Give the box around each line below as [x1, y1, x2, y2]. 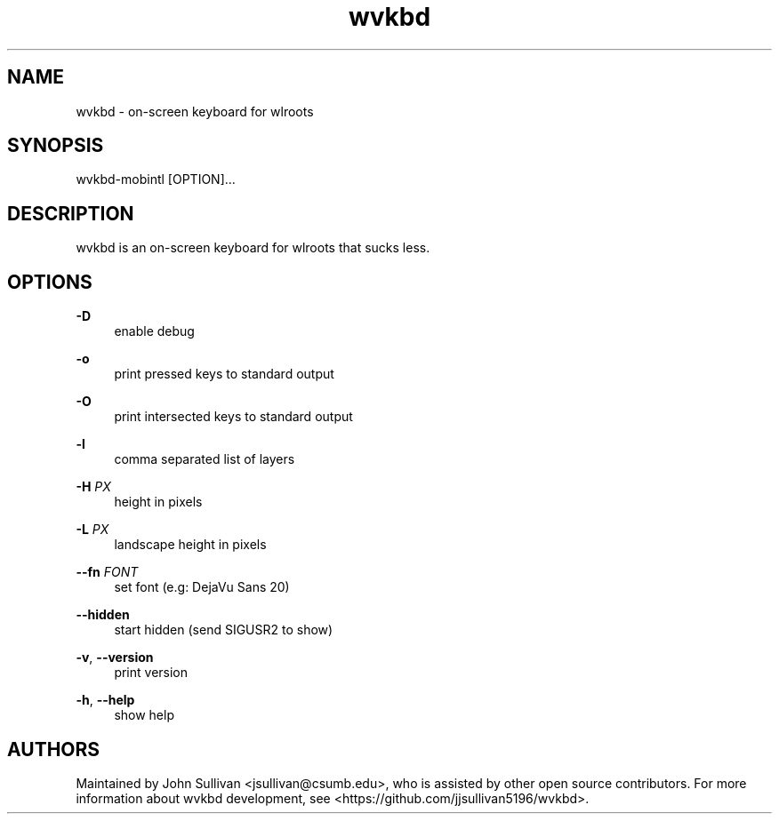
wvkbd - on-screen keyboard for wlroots [76, 103, 314, 119]
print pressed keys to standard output [114, 366, 334, 382]
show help [114, 707, 174, 723]
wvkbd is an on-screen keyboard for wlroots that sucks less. [76, 240, 430, 256]
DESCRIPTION [7, 202, 134, 225]
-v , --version [76, 650, 154, 666]
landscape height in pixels [114, 537, 267, 553]
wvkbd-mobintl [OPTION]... [76, 171, 236, 187]
